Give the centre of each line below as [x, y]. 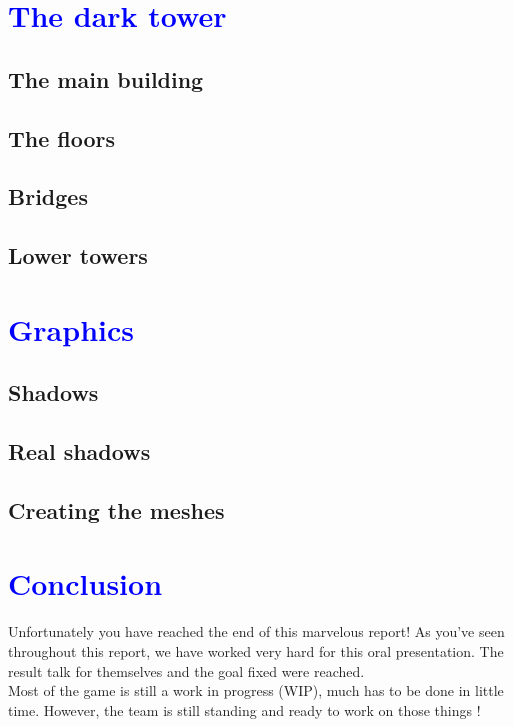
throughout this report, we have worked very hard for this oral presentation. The [256, 650]
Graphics [71, 328]
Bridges [48, 196]
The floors [62, 137]
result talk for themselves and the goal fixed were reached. [186, 670]
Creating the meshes [116, 509]
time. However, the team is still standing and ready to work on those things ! [244, 709]
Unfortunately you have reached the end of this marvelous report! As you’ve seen [256, 631]
